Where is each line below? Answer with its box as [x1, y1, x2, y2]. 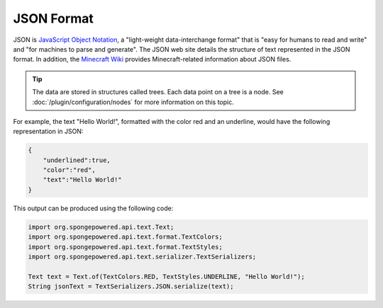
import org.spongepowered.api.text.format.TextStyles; [28, 243, 223, 251]
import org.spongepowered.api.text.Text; [28, 223, 174, 231]
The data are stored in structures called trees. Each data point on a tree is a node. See [32, 88, 284, 96]
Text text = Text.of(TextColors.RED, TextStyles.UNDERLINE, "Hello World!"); [28, 273, 305, 280]
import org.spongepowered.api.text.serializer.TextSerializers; [28, 252, 257, 261]
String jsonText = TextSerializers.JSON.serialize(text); [28, 283, 234, 290]
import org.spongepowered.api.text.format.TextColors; [28, 233, 223, 241]
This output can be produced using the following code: [13, 204, 174, 212]
